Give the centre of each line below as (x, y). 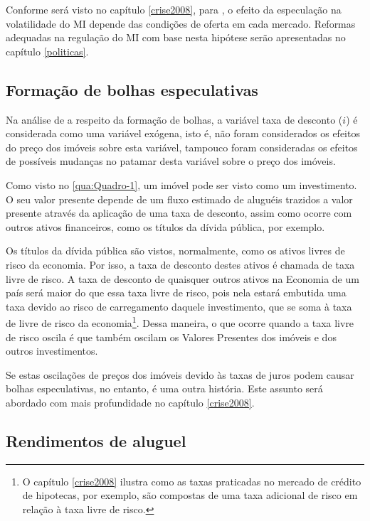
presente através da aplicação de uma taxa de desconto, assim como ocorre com (179, 213)
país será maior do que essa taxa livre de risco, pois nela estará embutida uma (176, 292)
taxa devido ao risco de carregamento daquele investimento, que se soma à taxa (179, 306)
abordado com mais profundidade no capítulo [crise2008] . (130, 402)
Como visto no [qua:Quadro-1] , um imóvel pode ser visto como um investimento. (181, 184)
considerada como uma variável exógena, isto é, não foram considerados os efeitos (183, 133)
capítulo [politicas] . (47, 51)
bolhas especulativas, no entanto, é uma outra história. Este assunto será (164, 388)
